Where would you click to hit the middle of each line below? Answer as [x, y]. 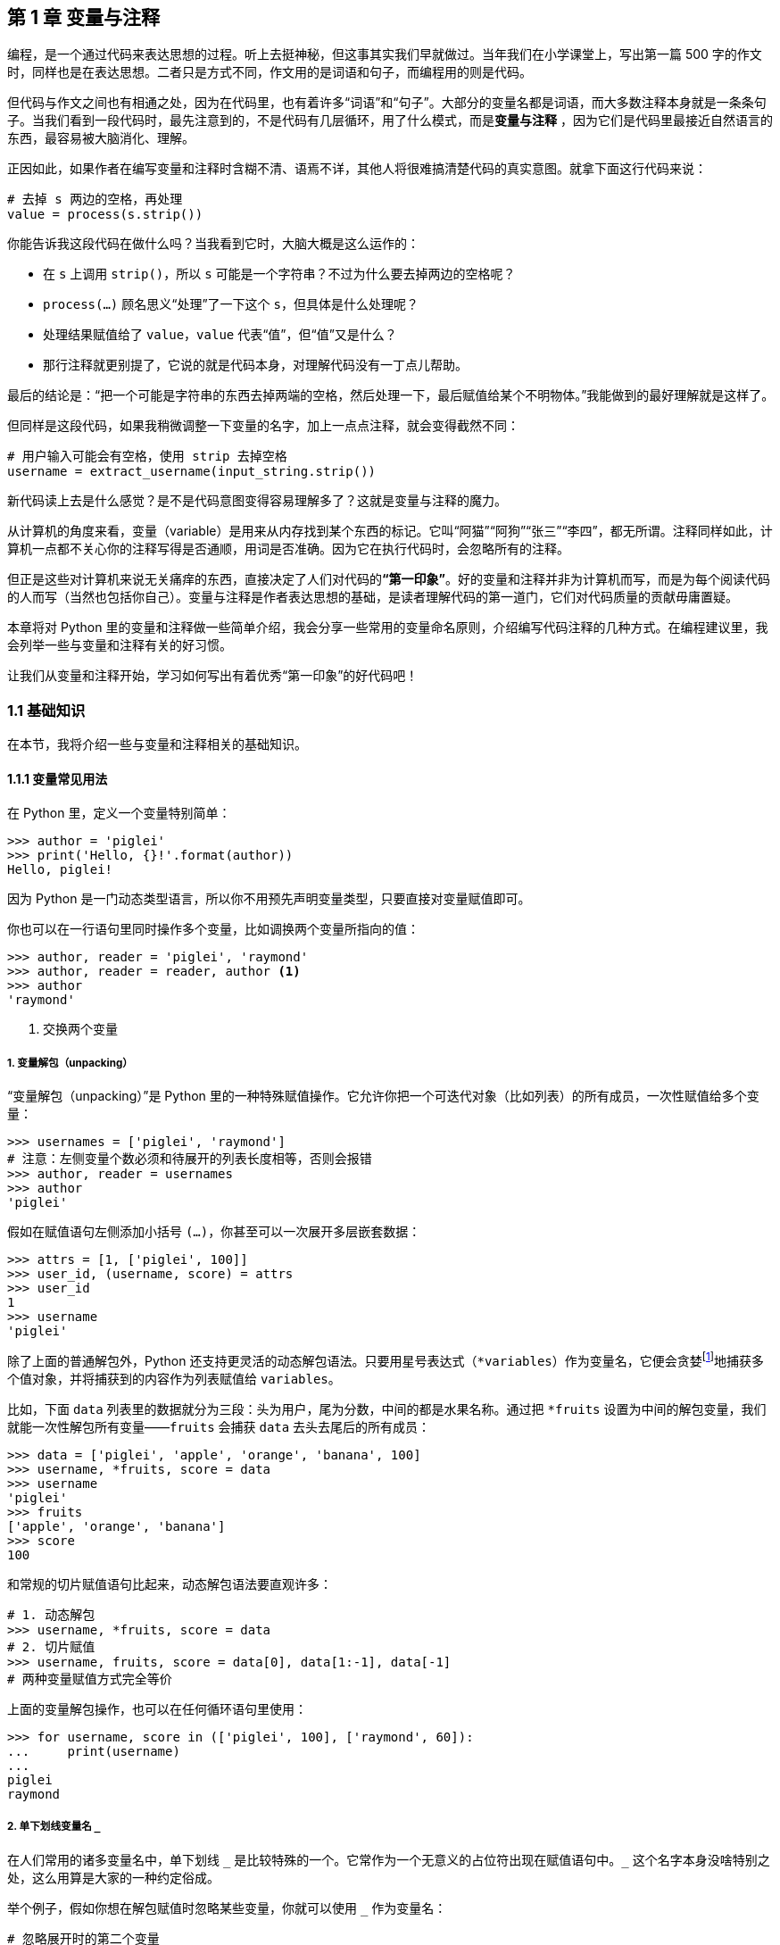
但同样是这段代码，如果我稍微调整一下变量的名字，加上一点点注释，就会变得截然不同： [263, 426]
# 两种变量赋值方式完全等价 [90, 1679]
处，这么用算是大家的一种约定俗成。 [113, 1877]
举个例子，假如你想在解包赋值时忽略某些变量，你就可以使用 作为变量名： [227, 1908]
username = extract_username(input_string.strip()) [192, 472]
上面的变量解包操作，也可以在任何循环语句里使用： [157, 1708]
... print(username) [94, 1751]
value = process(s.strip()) [105, 215]
